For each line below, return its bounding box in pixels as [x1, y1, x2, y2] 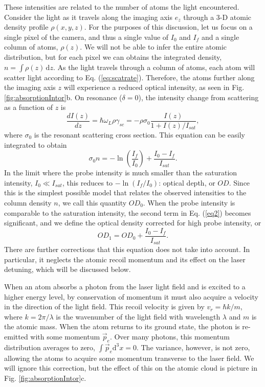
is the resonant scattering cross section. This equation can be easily [34, 129, 245, 140]
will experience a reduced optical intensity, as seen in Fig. [63, 82, 245, 93]
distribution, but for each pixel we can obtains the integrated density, [4, 51, 222, 62]
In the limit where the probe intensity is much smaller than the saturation [4, 167, 237, 178]
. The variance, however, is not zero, [136, 342, 250, 352]
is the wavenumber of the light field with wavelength [56, 311, 220, 322]
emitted [4, 331, 28, 342]
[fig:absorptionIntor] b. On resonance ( [4, 92, 122, 102]
